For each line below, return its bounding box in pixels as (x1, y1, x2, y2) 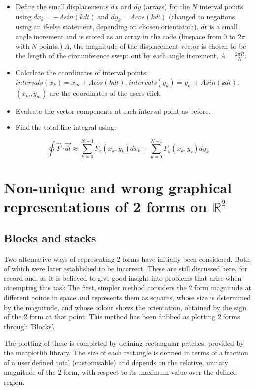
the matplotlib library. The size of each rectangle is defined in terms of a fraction (4, 348, 248, 358)
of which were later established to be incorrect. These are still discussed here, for (4, 263, 248, 273)
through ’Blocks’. (4, 321, 55, 331)
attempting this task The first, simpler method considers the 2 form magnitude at (4, 282, 251, 293)
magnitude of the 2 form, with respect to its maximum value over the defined (4, 367, 237, 377)
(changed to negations (168, 11, 235, 21)
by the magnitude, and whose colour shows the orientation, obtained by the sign (4, 302, 246, 312)
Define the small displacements (15, 1, 109, 11)
